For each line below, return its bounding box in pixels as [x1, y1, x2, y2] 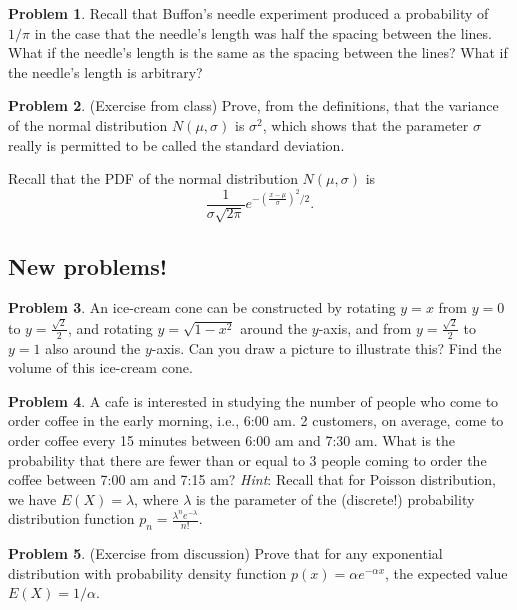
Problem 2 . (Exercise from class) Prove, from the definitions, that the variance [8, 95, 499, 116]
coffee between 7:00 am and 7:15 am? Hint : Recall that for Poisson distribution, [8, 469, 496, 490]
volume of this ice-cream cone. [8, 357, 193, 378]
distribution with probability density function [8, 562, 287, 583]
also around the [45, 337, 141, 358]
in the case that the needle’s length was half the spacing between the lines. [34, 22, 492, 43]
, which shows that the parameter [262, 114, 469, 135]
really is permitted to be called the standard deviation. [8, 134, 345, 155]
